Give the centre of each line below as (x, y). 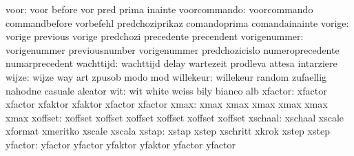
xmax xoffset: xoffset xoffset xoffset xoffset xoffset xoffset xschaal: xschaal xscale (175, 117)
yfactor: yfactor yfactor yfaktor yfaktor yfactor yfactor (121, 144)
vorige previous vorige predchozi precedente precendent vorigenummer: (155, 36)
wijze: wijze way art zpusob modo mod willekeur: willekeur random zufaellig (166, 76)
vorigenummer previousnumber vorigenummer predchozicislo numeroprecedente (173, 49)
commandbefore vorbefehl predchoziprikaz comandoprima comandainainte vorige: (177, 22)
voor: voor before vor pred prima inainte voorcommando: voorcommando (159, 9)
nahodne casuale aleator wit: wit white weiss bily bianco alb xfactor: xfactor (166, 90)
